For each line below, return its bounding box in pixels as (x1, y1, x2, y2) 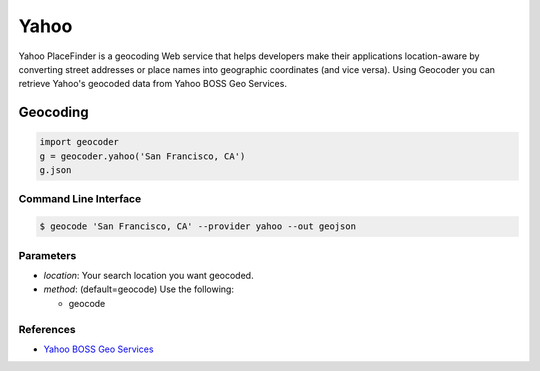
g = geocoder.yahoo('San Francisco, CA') (39, 150, 246, 162)
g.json (39, 165, 72, 176)
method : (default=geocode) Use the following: (43, 283, 235, 295)
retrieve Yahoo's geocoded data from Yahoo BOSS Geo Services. (18, 78, 287, 90)
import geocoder (39, 136, 120, 148)
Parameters (18, 248, 77, 262)
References (18, 322, 76, 336)
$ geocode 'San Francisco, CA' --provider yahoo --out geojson (39, 221, 357, 232)
